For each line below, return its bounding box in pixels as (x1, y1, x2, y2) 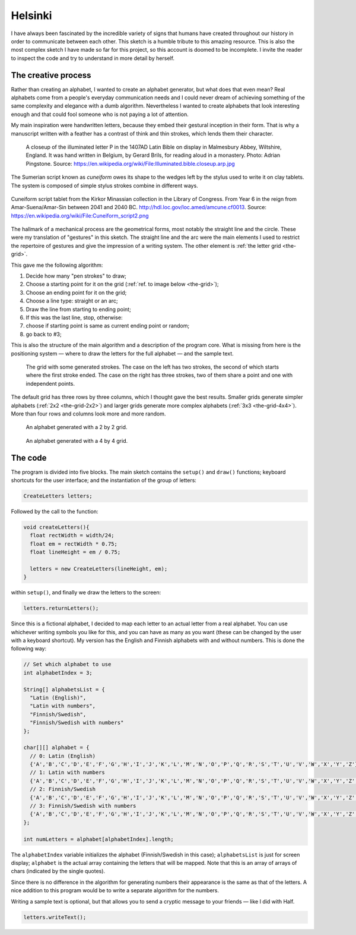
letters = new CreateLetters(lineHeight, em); (30, 565, 168, 572)
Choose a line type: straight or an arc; (26, 297, 118, 304)
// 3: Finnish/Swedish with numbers (30, 802, 136, 810)
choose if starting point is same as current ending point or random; (26, 322, 190, 329)
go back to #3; (26, 330, 62, 338)
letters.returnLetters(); (23, 605, 99, 612)
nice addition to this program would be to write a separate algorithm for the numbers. (11, 887, 220, 894)
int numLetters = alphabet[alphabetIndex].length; (23, 836, 174, 842)
